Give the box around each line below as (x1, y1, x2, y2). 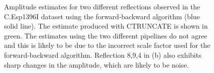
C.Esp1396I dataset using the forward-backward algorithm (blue (4, 11, 200, 21)
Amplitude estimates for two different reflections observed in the (4, 1, 200, 11)
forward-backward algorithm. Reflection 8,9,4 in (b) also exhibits (4, 49, 202, 60)
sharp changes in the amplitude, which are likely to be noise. (4, 59, 189, 70)
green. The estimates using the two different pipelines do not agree (4, 30, 208, 40)
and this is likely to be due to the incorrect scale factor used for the (4, 40, 211, 50)
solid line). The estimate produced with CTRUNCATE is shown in (4, 21, 208, 31)
